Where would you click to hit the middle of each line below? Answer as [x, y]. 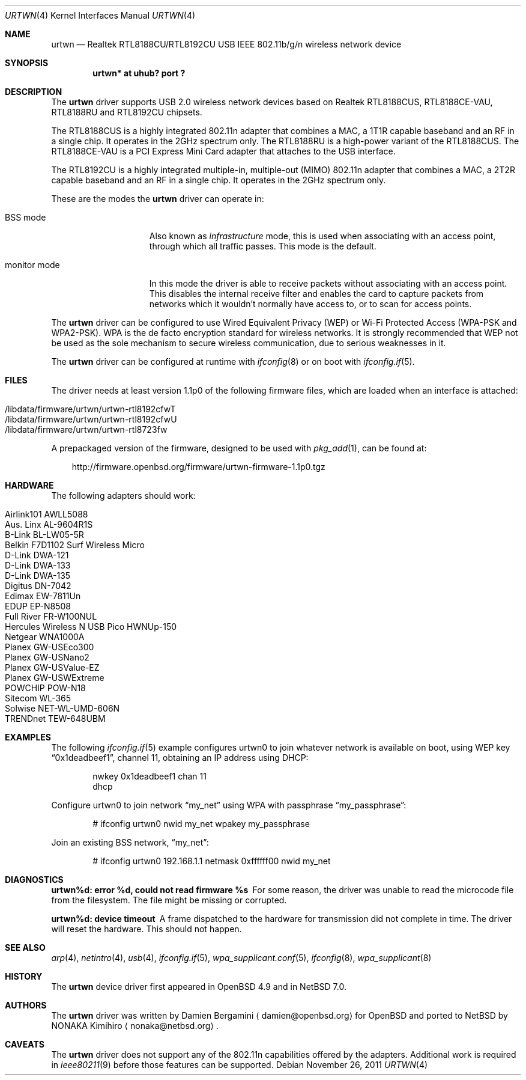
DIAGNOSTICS [34, 880]
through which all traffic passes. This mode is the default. [263, 246]
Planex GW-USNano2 [47, 657]
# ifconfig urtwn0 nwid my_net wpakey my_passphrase [201, 824]
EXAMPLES [28, 737]
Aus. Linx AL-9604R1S [49, 524]
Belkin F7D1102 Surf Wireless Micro [75, 545]
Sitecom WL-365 [38, 698]
